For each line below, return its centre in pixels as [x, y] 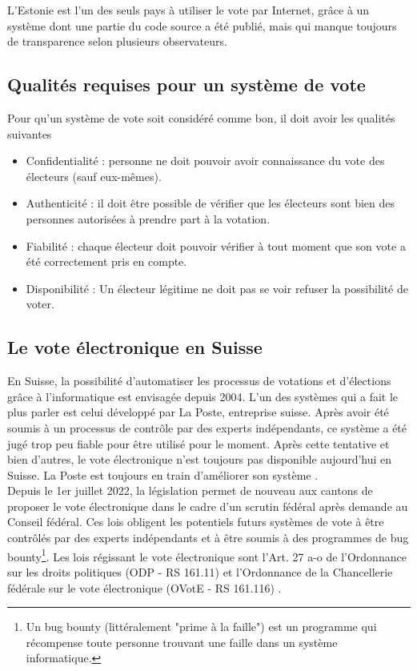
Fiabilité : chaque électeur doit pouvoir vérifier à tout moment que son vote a [216, 245]
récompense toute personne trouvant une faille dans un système [182, 642]
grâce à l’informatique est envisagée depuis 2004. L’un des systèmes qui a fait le [203, 396]
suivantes [30, 133]
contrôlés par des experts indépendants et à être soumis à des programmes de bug [208, 538]
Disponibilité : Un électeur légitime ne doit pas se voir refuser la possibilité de [217, 288]
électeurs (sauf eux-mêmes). [94, 176]
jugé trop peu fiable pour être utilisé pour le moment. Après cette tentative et [198, 443]
